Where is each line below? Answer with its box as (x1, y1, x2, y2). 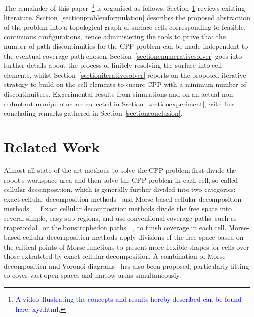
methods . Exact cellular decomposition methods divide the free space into (4, 203, 232, 213)
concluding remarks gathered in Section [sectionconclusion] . (4, 108, 183, 118)
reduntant (4, 98, 33, 108)
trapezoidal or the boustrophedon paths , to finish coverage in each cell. (4, 222, 227, 232)
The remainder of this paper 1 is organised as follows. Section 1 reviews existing (4, 1, 245, 13)
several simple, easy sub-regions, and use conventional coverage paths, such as (4, 212, 237, 223)
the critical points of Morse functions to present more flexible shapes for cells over (4, 241, 249, 252)
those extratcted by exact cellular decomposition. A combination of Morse (4, 251, 226, 261)
